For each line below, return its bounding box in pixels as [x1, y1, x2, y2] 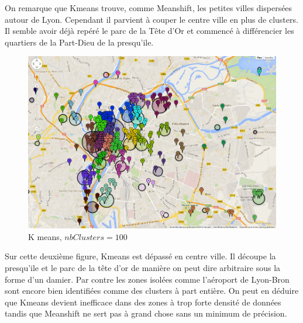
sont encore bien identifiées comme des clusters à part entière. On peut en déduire [5, 284, 299, 297]
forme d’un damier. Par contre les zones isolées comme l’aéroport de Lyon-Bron [5, 273, 290, 285]
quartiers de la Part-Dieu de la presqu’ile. [5, 36, 154, 48]
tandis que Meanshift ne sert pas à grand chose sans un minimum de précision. [5, 307, 287, 319]
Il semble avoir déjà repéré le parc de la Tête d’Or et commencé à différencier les [5, 25, 294, 37]
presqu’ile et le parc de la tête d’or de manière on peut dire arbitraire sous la [5, 261, 281, 273]
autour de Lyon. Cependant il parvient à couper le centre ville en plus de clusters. [5, 13, 298, 25]
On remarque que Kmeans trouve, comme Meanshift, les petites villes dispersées [5, 2, 292, 13]
